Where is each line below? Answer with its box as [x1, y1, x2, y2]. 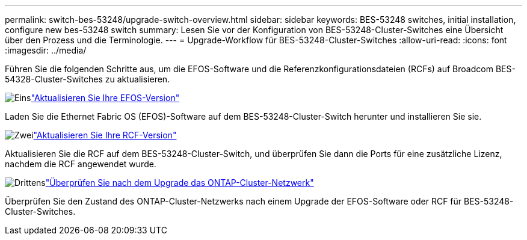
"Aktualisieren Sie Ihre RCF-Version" [33, 130, 177, 140]
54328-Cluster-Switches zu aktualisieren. [5, 74, 170, 84]
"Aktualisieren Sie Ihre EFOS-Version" [31, 93, 180, 103]
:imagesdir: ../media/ [5, 45, 87, 55]
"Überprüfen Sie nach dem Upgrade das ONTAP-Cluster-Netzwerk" [45, 177, 314, 188]
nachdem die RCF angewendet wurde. [5, 159, 156, 169]
